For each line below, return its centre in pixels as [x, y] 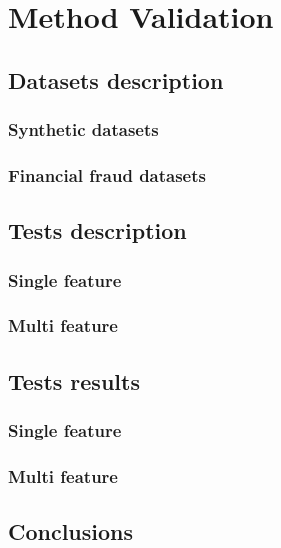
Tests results [74, 380]
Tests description [97, 230]
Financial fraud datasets [107, 174]
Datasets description [116, 79]
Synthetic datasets [83, 129]
